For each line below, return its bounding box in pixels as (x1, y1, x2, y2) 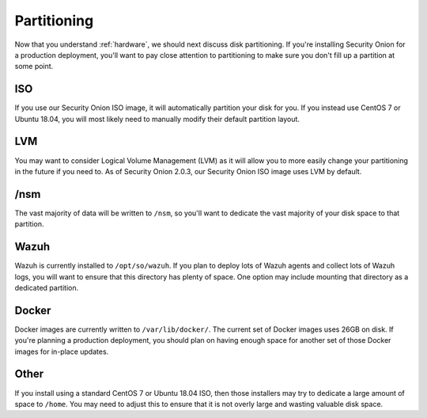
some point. (14, 62, 54, 71)
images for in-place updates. (14, 347, 109, 356)
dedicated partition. (14, 283, 79, 292)
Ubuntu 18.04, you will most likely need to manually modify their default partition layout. (14, 114, 300, 123)
